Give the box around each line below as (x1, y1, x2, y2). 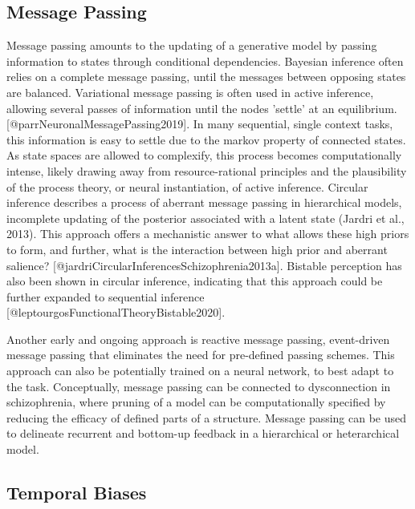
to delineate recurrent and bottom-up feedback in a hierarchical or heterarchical (6, 425, 400, 442)
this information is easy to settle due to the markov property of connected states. (6, 131, 406, 147)
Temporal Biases (6, 480, 147, 505)
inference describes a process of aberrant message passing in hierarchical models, (6, 194, 402, 211)
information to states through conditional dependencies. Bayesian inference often (6, 52, 404, 69)
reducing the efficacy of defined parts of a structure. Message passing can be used (6, 409, 407, 426)
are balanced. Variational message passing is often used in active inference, (6, 83, 374, 100)
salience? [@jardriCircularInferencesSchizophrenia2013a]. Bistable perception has (6, 257, 402, 273)
